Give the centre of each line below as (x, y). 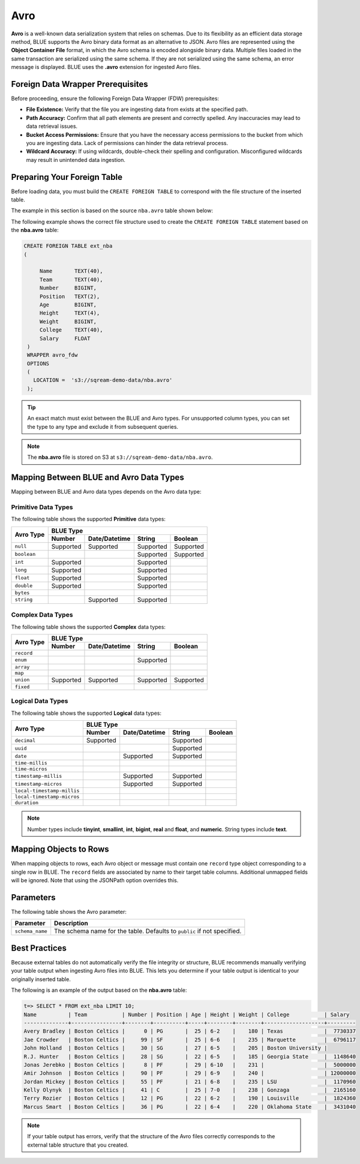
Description (71, 924)
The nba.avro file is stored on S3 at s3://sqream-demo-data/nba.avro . (120, 457)
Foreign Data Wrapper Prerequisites (79, 84)
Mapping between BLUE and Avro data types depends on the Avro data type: (106, 492)
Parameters (33, 897)
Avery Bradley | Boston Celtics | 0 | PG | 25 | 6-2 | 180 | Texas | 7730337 (190, 1031)
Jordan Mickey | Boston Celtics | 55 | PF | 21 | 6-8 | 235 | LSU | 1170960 (190, 1082)
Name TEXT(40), (71, 271)
